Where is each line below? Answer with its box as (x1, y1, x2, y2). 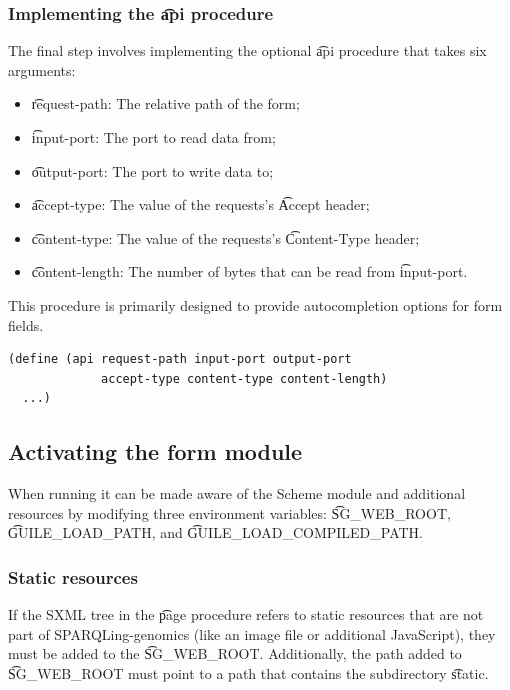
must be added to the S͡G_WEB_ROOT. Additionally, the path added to (8, 643, 462, 664)
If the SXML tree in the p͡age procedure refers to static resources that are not (8, 604, 484, 625)
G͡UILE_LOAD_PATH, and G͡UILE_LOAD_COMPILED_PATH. (8, 522, 424, 543)
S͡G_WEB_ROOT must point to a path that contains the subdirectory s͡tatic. (8, 662, 489, 683)
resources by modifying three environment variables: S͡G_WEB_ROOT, (8, 502, 451, 523)
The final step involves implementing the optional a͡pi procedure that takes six (8, 40, 487, 61)
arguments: (8, 59, 76, 80)
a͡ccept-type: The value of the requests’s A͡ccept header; (31, 194, 370, 215)
